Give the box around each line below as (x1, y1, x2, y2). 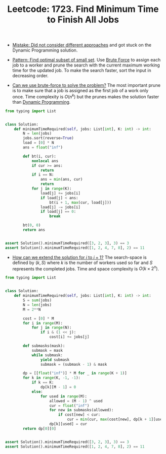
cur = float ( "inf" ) (49, 403, 90, 408)
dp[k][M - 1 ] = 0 (40, 385, 77, 389)
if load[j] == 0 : (40, 209, 77, 214)
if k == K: (31, 380, 54, 385)
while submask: (31, 352, 63, 358)
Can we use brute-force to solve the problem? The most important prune (12, 82, 161, 88)
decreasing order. (12, 73, 48, 79)
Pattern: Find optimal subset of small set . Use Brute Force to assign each (12, 57, 161, 63)
